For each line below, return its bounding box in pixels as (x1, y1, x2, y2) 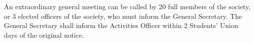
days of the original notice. (4, 29, 84, 40)
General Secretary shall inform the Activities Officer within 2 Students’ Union (4, 20, 238, 30)
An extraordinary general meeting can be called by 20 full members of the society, (4, 1, 251, 11)
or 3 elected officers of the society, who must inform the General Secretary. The (4, 11, 242, 21)
